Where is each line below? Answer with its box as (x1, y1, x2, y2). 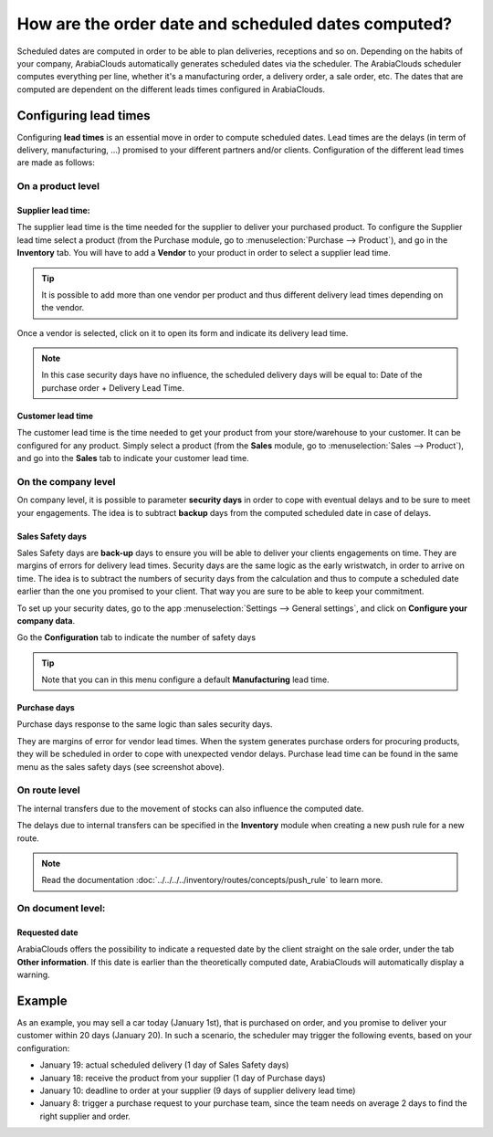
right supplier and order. (39, 1111, 131, 1121)
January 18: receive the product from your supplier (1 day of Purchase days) (39, 1072, 326, 1083)
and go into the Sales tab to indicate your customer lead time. (16, 453, 250, 464)
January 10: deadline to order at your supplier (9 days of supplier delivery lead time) (39, 1085, 356, 1096)
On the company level (16, 475, 116, 488)
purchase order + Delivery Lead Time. (41, 382, 184, 393)
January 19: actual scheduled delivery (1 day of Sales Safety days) (39, 1059, 289, 1070)
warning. (16, 969, 50, 981)
